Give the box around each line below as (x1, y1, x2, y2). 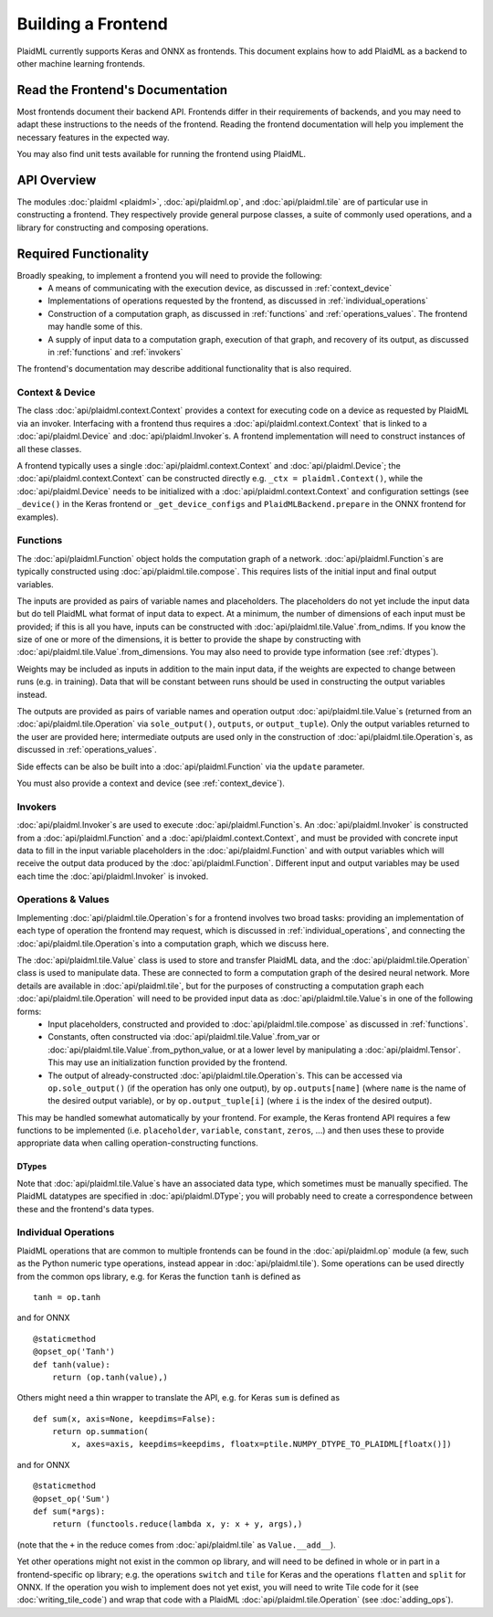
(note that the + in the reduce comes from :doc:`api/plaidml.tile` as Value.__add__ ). (16, 1539, 337, 1550)
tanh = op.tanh (33, 1292, 101, 1302)
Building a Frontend (16, 14, 168, 34)
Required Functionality (16, 246, 150, 261)
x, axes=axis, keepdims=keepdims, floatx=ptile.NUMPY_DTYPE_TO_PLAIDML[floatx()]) (71, 1439, 452, 1450)
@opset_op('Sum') (33, 1494, 110, 1504)
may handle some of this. (47, 321, 143, 333)
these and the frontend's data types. (16, 1203, 154, 1214)
